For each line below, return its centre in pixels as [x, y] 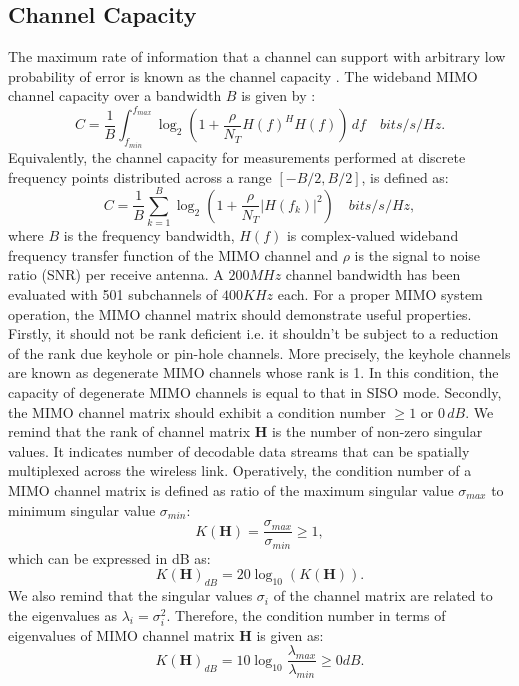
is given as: [290, 634]
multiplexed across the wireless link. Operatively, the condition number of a [240, 470]
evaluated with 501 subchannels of [113, 294]
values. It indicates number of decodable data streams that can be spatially [239, 450]
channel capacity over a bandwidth [115, 95]
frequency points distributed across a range [140, 176]
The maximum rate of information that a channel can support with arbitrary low [257, 56]
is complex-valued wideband [372, 235]
